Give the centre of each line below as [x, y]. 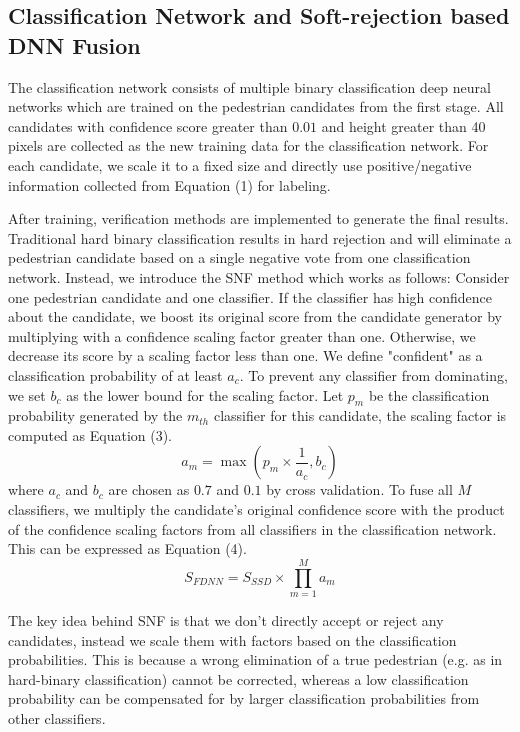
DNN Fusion [74, 44]
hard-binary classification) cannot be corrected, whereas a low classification [238, 678]
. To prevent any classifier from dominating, [373, 374]
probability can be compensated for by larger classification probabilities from [244, 698]
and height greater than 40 [403, 125]
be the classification [429, 394]
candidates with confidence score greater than [148, 125]
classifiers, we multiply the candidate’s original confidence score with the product [256, 509]
